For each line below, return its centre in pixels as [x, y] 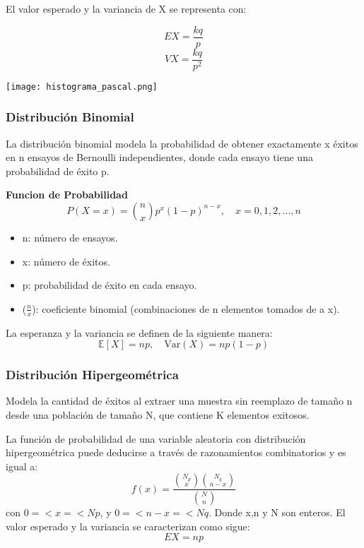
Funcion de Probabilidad [67, 195]
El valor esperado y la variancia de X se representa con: [126, 8]
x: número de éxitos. [66, 261]
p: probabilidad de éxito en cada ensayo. [110, 285]
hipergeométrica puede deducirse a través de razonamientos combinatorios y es [176, 452]
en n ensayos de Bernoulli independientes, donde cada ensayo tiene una [159, 157]
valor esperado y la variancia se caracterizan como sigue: [128, 526]
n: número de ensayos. [70, 237]
